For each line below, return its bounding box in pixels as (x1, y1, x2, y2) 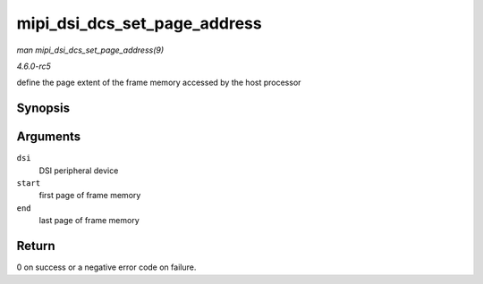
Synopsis (16, 101, 71, 116)
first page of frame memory (38, 190, 141, 201)
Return (16, 238, 55, 254)
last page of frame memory (38, 215, 140, 226)
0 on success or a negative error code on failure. (16, 262, 197, 272)
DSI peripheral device (38, 165, 119, 176)
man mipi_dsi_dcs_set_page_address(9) (16, 45, 165, 55)
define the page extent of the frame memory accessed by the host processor (16, 77, 301, 88)
